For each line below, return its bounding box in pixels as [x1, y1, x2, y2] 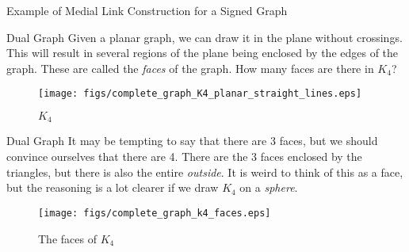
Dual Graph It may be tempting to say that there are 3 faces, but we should [6, 132, 378, 149]
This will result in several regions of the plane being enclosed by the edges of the [6, 44, 399, 61]
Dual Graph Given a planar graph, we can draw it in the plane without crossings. [6, 29, 403, 45]
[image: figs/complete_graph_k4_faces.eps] [38, 207, 271, 219]
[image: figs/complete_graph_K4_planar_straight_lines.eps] [38, 88, 362, 100]
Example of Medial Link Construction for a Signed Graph [6, 2, 288, 18]
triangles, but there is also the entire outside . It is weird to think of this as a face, [6, 163, 403, 180]
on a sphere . [239, 179, 298, 196]
